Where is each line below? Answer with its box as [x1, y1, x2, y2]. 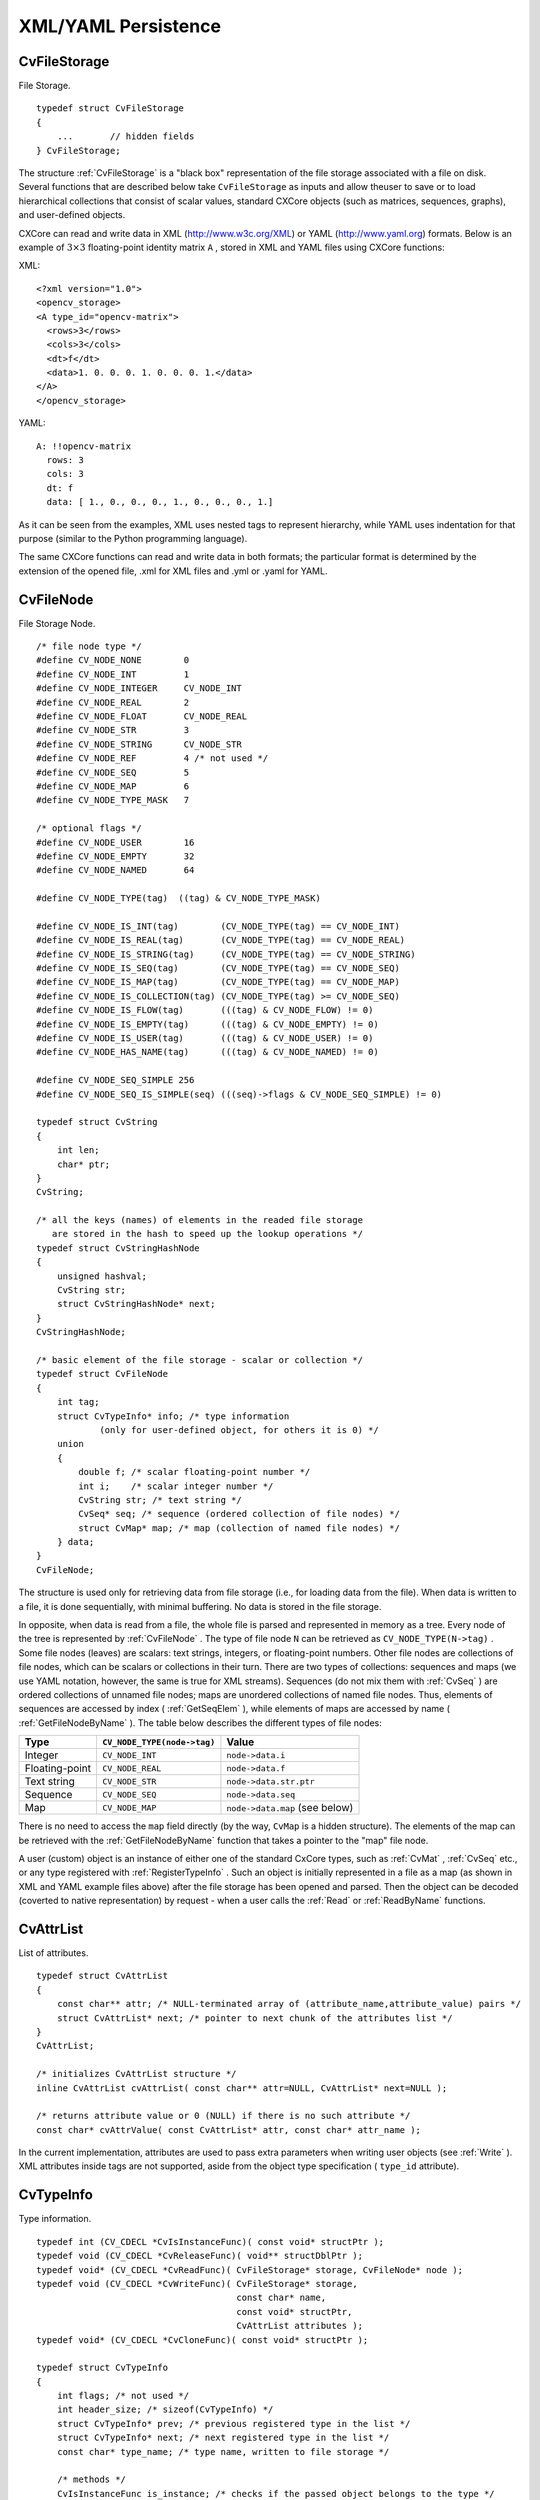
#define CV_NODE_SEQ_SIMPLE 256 [36, 1075, 195, 1086]
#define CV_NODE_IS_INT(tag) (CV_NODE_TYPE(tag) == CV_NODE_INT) [36, 920, 400, 932]
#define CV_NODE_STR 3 [36, 725, 190, 736]
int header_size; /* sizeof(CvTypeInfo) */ [56, 2404, 274, 2415]
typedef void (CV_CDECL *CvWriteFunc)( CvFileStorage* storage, [36, 2278, 359, 2289]
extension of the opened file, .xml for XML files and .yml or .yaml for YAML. [18, 565, 328, 577]
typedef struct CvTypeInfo [36, 2362, 169, 2374]
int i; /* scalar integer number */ [78, 1480, 274, 1492]
